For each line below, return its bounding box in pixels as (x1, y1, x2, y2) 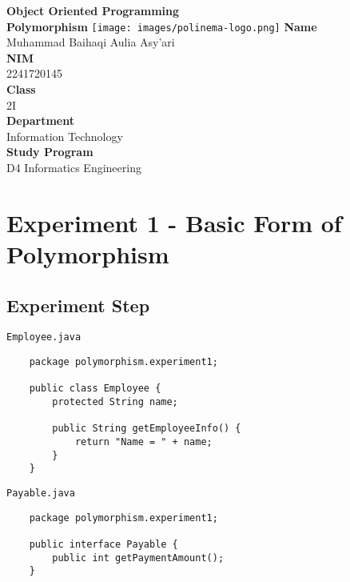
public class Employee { (29, 383, 161, 395)
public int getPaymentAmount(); (52, 552, 225, 564)
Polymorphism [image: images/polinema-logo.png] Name (6, 18, 317, 34)
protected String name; (52, 395, 178, 407)
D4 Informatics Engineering (6, 159, 141, 175)
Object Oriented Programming (6, 2, 180, 18)
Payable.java (6, 487, 75, 499)
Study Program (6, 143, 93, 160)
